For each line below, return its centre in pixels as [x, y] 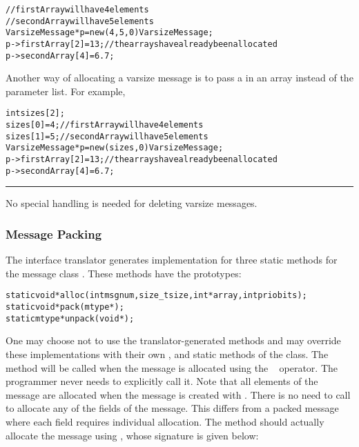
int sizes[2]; [35, 113]
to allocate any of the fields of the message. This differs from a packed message [172, 408]
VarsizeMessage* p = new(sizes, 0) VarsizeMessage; [115, 148]
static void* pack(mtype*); [65, 307]
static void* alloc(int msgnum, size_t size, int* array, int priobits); [156, 296]
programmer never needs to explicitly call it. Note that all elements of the [162, 381]
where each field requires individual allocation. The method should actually [165, 421]
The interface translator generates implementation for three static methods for [172, 260]
